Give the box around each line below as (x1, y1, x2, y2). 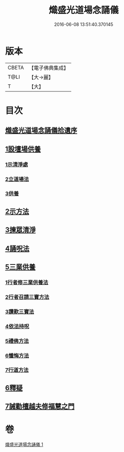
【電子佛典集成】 (28, 64, 69, 71)
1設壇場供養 (5, 145, 41, 153)
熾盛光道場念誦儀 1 (5, 442, 43, 448)
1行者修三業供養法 (5, 279, 48, 286)
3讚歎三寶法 (5, 308, 34, 315)
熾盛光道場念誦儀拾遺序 (5, 126, 77, 135)
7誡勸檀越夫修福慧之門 (5, 402, 75, 411)
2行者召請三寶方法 (5, 293, 50, 300)
